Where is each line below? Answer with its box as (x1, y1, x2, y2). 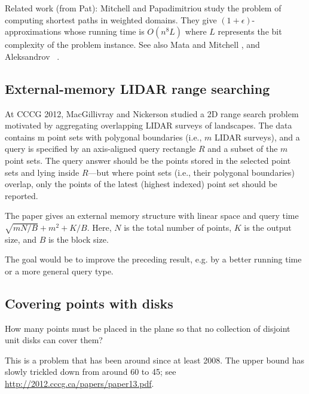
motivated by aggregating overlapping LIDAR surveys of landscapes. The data (5, 119, 292, 132)
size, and (5, 233, 36, 245)
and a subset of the (207, 142, 278, 155)
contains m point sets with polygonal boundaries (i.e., (5, 130, 202, 143)
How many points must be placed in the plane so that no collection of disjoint (5, 322, 290, 334)
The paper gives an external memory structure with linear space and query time (5, 209, 299, 222)
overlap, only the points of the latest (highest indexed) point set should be (5, 178, 277, 190)
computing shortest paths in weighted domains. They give (5, 13, 217, 26)
